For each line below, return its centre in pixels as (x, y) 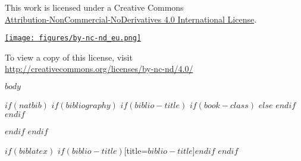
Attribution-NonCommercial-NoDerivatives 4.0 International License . (131, 19)
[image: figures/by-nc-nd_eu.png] (73, 38)
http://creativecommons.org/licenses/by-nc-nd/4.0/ (99, 69)
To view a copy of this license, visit (69, 57)
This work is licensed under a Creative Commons (94, 7)
